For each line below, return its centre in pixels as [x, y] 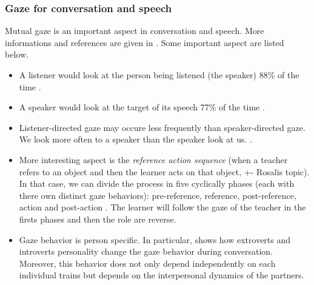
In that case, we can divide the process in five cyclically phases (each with [157, 183]
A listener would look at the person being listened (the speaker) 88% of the [159, 75]
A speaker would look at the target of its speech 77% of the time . [142, 107]
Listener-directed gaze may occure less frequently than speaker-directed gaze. [162, 127]
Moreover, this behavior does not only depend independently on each [147, 263]
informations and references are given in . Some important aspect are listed [145, 42]
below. [17, 54]
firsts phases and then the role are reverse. [98, 219]
